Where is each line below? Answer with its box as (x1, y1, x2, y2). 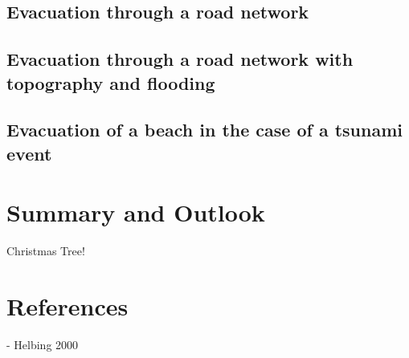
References (6, 290, 129, 323)
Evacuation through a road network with (6, 47, 354, 71)
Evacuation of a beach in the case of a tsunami (6, 117, 403, 142)
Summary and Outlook (6, 196, 265, 229)
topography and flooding (6, 70, 215, 95)
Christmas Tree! (6, 242, 85, 259)
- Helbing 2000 (6, 336, 79, 352)
